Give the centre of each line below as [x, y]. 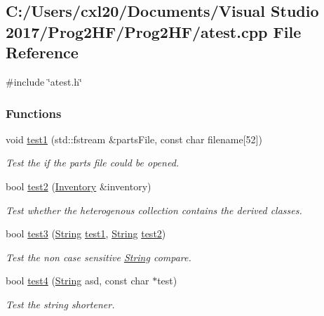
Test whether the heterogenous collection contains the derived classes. [154, 210]
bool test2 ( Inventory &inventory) [79, 186]
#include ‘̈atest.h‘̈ [44, 81]
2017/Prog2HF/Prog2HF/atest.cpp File [154, 31]
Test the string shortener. [60, 304]
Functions [34, 113]
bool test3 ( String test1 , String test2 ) [86, 233]
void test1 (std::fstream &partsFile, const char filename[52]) [134, 139]
